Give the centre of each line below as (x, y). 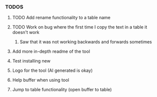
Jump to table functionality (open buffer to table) (62, 90)
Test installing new (31, 61)
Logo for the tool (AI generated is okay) (52, 70)
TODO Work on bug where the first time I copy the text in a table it (80, 27)
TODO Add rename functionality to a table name (61, 18)
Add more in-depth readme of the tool (51, 51)
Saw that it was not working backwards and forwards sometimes (86, 42)
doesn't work (26, 32)
